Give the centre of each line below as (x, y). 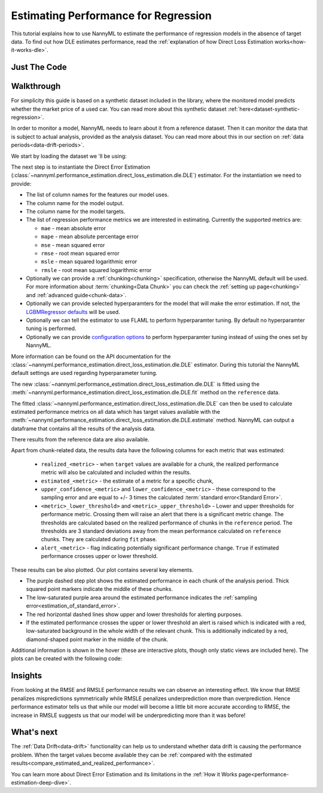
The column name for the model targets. (76, 211)
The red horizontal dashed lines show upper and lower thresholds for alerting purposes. (134, 614)
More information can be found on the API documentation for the (91, 356)
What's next (34, 732)
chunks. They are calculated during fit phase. (99, 539)
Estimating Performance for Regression (111, 16)
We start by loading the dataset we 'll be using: (69, 156)
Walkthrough (36, 86)
